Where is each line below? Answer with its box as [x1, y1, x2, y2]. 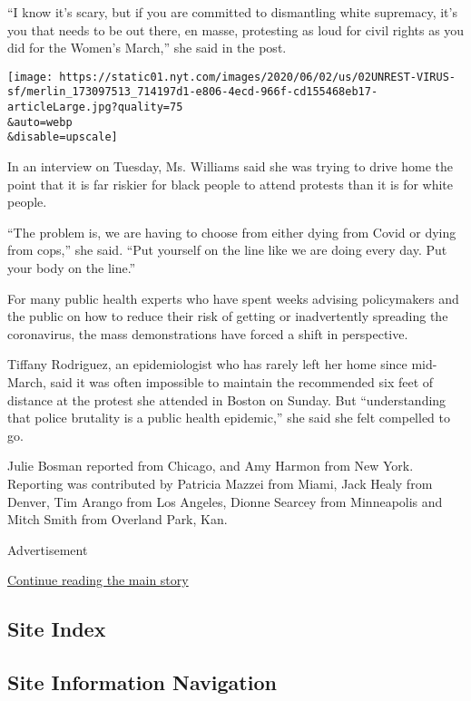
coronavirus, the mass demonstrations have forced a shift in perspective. [7, 324, 408, 343]
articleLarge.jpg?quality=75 [7, 101, 183, 114]
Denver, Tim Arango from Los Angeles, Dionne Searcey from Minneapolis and [7, 492, 443, 511]
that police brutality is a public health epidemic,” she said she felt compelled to [7, 408, 451, 427]
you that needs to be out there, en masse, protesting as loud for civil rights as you [7, 20, 465, 39]
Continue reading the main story [7, 570, 189, 589]
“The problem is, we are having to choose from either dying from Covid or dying [7, 222, 456, 241]
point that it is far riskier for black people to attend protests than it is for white [7, 174, 454, 193]
